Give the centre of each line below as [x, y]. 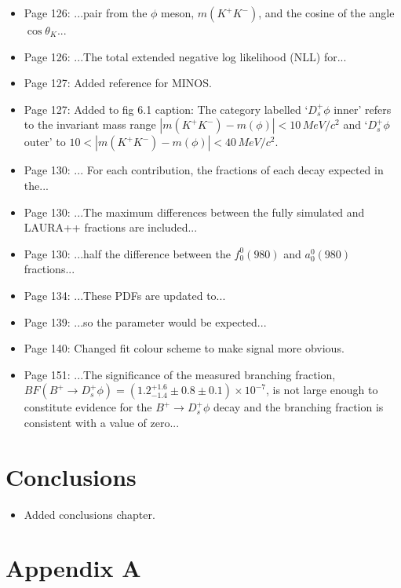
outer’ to [45, 142]
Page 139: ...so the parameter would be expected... [145, 321]
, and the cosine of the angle [326, 13]
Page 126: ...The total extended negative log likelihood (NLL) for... [185, 56]
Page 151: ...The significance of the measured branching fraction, [180, 374]
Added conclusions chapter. [89, 514]
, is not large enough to [322, 390]
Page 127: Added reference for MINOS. [118, 83]
